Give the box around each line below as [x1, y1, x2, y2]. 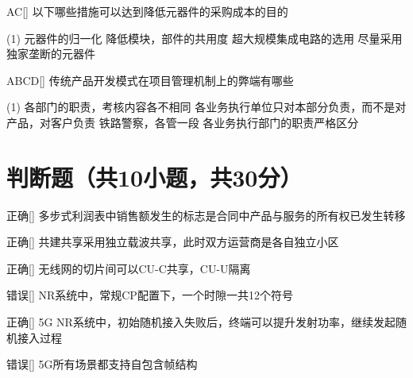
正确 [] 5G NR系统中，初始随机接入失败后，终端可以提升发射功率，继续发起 [6, 314, 396, 330]
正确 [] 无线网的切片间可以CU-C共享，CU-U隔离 [6, 260, 251, 276]
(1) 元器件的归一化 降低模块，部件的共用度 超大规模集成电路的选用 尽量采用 [6, 29, 403, 46]
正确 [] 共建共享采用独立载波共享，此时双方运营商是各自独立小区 [6, 233, 339, 250]
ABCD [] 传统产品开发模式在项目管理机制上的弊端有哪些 [6, 71, 294, 88]
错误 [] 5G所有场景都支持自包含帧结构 [6, 356, 198, 372]
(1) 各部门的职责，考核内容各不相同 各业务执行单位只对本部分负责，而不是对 [6, 98, 407, 115]
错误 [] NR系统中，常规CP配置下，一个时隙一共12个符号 [6, 287, 293, 303]
